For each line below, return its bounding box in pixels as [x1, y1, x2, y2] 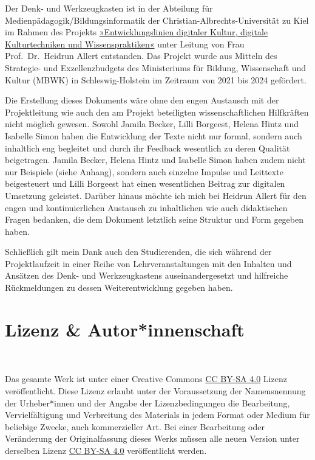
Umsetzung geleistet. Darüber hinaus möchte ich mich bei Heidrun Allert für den [5, 189, 307, 201]
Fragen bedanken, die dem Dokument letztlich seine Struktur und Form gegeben [5, 213, 304, 226]
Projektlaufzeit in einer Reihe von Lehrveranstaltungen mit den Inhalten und [5, 257, 292, 270]
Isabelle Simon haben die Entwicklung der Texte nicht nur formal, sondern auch [5, 129, 302, 142]
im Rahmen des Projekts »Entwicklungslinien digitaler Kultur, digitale [5, 26, 268, 38]
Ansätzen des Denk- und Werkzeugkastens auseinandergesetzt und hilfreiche [5, 269, 288, 282]
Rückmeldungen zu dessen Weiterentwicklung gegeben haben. [5, 281, 233, 294]
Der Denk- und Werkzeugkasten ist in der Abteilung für [5, 2, 213, 14]
